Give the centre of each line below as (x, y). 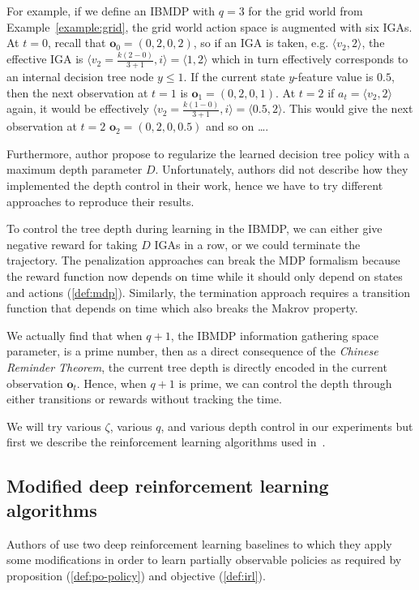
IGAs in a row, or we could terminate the (257, 244)
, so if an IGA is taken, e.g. (261, 43)
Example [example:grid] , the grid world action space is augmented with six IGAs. (209, 26)
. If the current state (234, 76)
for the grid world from (306, 11)
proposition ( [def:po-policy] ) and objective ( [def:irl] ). (136, 575)
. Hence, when (111, 383)
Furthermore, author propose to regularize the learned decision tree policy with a (208, 153)
